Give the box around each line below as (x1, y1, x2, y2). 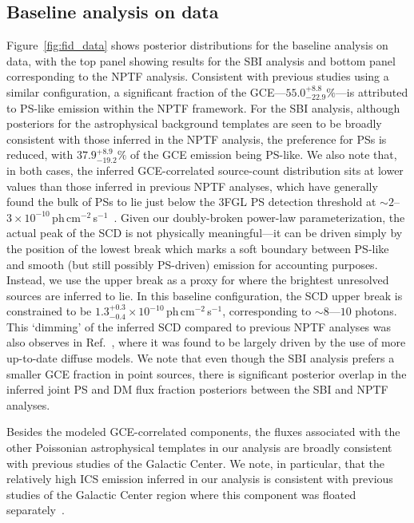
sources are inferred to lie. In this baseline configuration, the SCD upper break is (6, 287, 403, 303)
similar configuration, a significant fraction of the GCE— (6, 83, 286, 100)
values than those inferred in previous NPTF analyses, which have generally (6, 177, 378, 194)
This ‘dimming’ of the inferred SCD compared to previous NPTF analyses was (6, 318, 392, 335)
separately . (6, 501, 65, 518)
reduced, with (6, 146, 74, 163)
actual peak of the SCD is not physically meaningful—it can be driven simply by (6, 224, 403, 241)
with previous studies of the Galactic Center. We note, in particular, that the (6, 454, 385, 471)
